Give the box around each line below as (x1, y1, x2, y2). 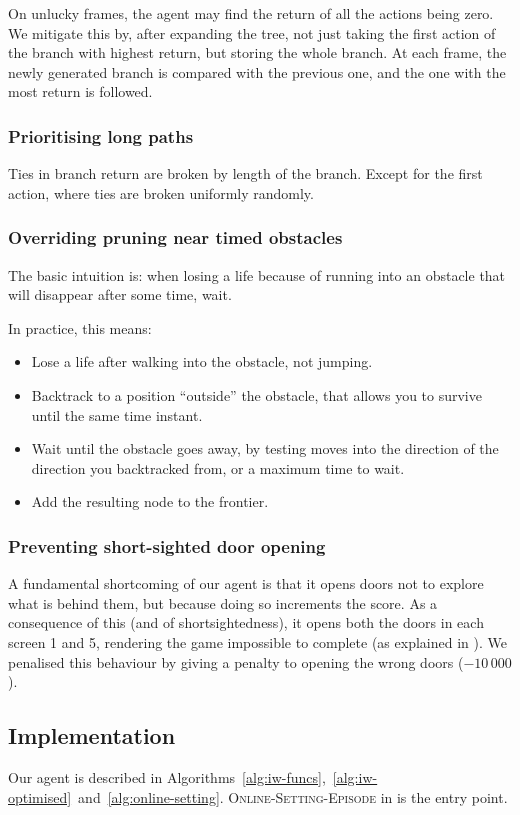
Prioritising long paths (8, 123, 194, 148)
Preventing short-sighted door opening (8, 533, 326, 558)
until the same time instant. (31, 404, 203, 425)
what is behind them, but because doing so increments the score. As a (8, 592, 438, 613)
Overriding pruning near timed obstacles (8, 225, 343, 250)
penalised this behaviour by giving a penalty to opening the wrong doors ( (8, 651, 464, 672)
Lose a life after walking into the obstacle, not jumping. (31, 351, 373, 372)
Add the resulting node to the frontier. (31, 491, 269, 512)
